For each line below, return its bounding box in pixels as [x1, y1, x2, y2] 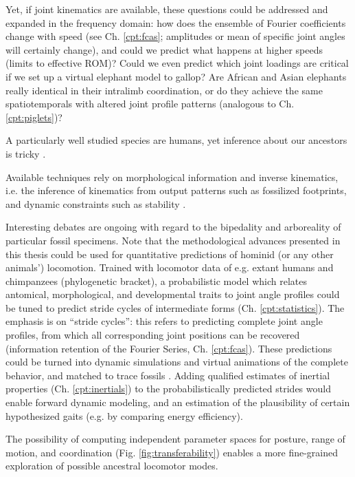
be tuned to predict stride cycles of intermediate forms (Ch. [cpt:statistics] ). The [5, 300, 345, 315]
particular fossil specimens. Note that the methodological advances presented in [5, 233, 341, 247]
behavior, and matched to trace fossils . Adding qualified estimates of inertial [5, 368, 330, 382]
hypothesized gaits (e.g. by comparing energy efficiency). [5, 408, 243, 423]
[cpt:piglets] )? [5, 109, 62, 124]
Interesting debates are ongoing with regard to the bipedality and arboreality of [5, 220, 341, 234]
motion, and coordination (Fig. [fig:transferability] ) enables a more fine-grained [5, 445, 339, 459]
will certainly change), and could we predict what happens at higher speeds [5, 42, 323, 56]
